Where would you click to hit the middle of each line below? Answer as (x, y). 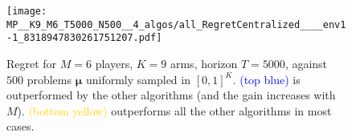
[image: (27, 11)
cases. (20, 126)
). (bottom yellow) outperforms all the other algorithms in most (174, 110)
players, (114, 63)
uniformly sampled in (138, 79)
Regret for (32, 63)
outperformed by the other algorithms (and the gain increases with (171, 95)
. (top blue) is (266, 79)
